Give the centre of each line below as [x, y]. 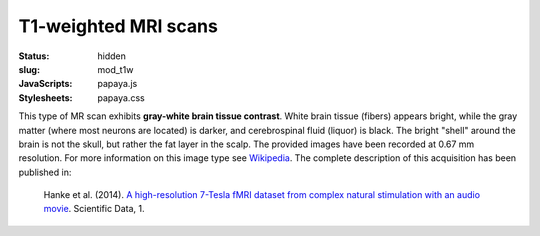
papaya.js [117, 84]
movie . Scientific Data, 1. [94, 209]
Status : [34, 56]
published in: [45, 172]
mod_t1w [115, 69]
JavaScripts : [45, 84]
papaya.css [121, 97]
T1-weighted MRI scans [118, 26]
